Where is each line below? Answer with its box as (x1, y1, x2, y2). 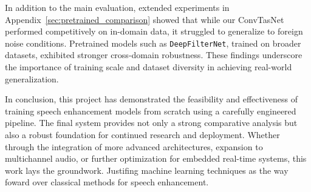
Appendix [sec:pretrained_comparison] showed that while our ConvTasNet (5, 13, 284, 25)
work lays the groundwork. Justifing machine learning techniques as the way (5, 164, 289, 176)
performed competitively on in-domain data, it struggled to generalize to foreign (5, 25, 303, 38)
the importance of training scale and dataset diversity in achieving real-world (5, 61, 292, 73)
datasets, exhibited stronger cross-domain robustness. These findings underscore (5, 48, 302, 61)
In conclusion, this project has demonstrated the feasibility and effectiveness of (5, 93, 298, 105)
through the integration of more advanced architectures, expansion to (5, 140, 263, 153)
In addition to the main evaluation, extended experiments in (5, 1, 230, 13)
